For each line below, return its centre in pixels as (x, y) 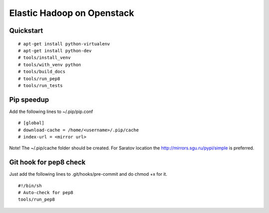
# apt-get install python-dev (55, 51)
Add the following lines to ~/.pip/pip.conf (51, 111)
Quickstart (26, 31)
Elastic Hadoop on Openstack (72, 13)
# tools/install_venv (44, 58)
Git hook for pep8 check (47, 162)
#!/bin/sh (30, 186)
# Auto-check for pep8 (46, 193)
